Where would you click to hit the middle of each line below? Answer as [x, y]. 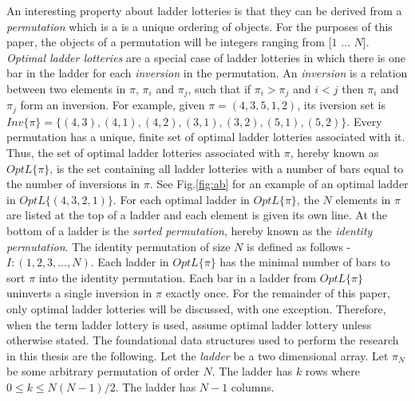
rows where [333, 371]
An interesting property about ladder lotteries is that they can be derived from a [204, 10]
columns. [253, 386]
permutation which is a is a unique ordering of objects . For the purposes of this [200, 26]
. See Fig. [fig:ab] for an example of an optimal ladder [279, 184]
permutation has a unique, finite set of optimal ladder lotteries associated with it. [206, 137]
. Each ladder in [130, 262]
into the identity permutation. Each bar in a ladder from [178, 277]
